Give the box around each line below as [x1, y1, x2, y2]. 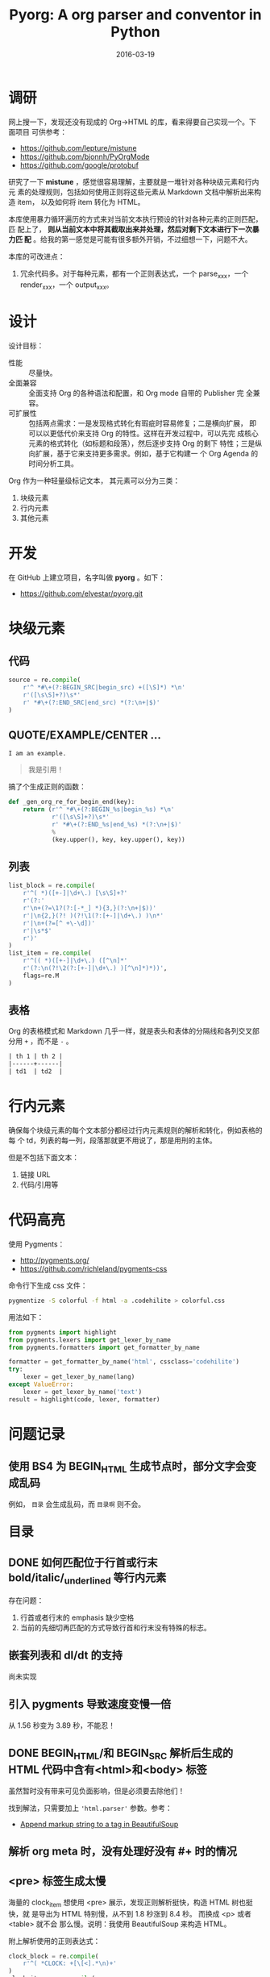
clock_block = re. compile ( [8, 1952, 99, 1960]
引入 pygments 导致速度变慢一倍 [8, 1697, 172, 1711]
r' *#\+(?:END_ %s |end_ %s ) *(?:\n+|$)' [51, 820, 182, 828]
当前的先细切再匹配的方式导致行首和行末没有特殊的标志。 [19, 1622, 211, 1632]
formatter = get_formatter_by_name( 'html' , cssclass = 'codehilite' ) [8, 1358, 240, 1366]
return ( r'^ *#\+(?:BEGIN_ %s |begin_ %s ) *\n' [23, 805, 175, 814]
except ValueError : [8, 1380, 74, 1388]
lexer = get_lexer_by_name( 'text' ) [23, 1388, 143, 1396]
